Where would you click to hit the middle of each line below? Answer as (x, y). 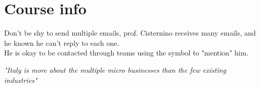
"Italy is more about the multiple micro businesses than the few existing (115, 69)
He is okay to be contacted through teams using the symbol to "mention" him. (126, 53)
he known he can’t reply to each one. (62, 42)
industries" (21, 80)
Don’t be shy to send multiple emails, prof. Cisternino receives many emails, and (130, 33)
